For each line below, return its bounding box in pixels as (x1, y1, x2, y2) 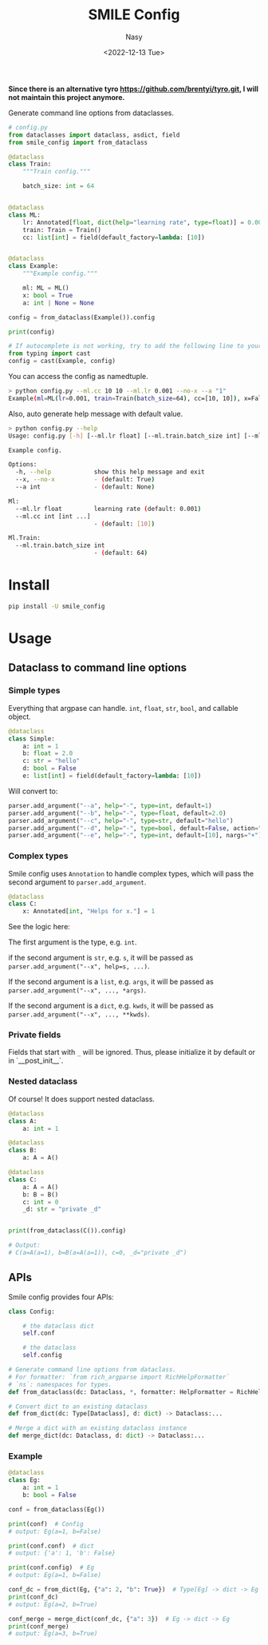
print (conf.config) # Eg (8, 1563, 94, 1572)
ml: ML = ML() (22, 284, 69, 293)
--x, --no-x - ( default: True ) (15, 476, 156, 484)
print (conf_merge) (8, 1622, 69, 1631)
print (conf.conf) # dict (8, 1542, 94, 1550)
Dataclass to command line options (8, 661, 187, 675)
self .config (22, 1352, 62, 1360)
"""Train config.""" (22, 168, 91, 176)
